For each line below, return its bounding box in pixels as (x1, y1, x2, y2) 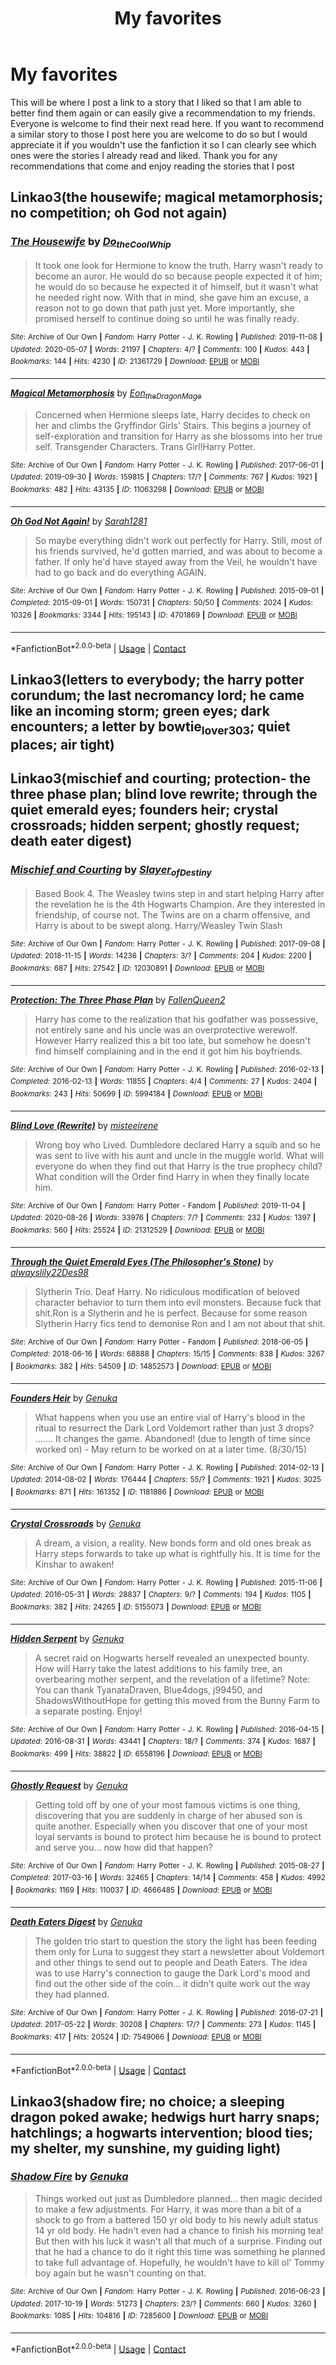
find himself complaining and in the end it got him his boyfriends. (34, 1045, 303, 1057)
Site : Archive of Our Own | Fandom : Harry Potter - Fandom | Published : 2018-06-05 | (10, 1337, 309, 1347)
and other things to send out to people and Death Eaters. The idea (34, 1956, 308, 1968)
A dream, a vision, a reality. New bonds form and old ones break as (34, 1537, 312, 1549)
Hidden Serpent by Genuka (10, 1632, 125, 1644)
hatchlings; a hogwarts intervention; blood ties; (10, 2124, 314, 2141)
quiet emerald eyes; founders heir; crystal (10, 802, 278, 819)
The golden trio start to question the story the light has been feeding (34, 1935, 317, 1947)
